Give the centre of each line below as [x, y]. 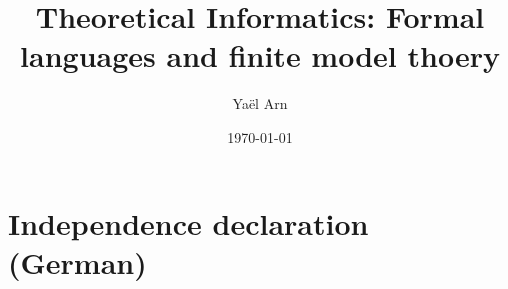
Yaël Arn [260, 103]
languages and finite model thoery [260, 55]
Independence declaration [188, 222]
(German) [77, 261]
